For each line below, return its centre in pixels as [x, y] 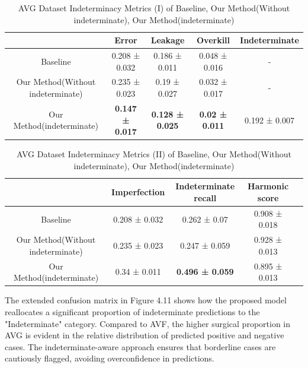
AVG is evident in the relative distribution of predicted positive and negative [145, 335]
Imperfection [138, 192]
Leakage [168, 40]
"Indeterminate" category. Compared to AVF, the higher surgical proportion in [148, 323]
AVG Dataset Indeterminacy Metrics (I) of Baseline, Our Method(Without [154, 8]
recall [205, 197]
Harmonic [268, 186]
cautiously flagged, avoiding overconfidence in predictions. [110, 358]
